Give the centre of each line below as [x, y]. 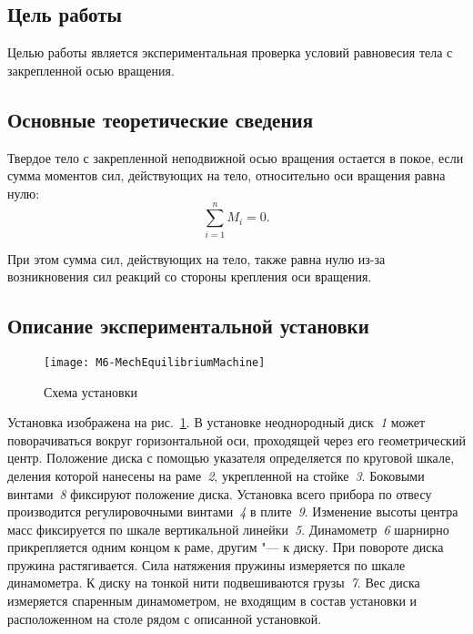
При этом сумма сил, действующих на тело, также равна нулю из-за [196, 258]
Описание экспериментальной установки [188, 326]
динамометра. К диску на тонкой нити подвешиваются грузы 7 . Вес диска [214, 583]
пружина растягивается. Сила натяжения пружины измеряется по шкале [206, 564]
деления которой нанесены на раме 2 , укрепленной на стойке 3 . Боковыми [216, 475]
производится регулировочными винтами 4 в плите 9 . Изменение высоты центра [233, 511]
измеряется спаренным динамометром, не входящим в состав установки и [212, 601]
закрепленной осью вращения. [91, 70]
